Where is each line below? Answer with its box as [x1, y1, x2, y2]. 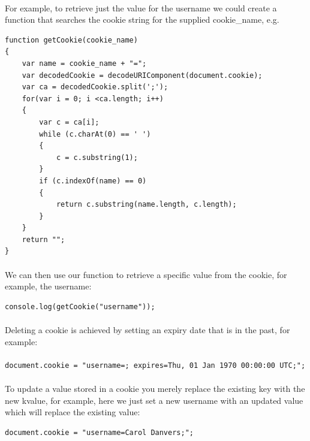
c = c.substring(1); [56, 153, 138, 162]
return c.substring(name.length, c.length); [56, 200, 237, 209]
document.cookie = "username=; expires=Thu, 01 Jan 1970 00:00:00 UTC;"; [5, 361, 306, 370]
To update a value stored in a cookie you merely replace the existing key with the [5, 382, 305, 394]
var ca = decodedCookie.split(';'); [22, 83, 168, 92]
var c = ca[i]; [39, 117, 100, 126]
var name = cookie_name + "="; [22, 59, 147, 68]
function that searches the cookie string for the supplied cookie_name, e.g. [5, 13, 279, 26]
